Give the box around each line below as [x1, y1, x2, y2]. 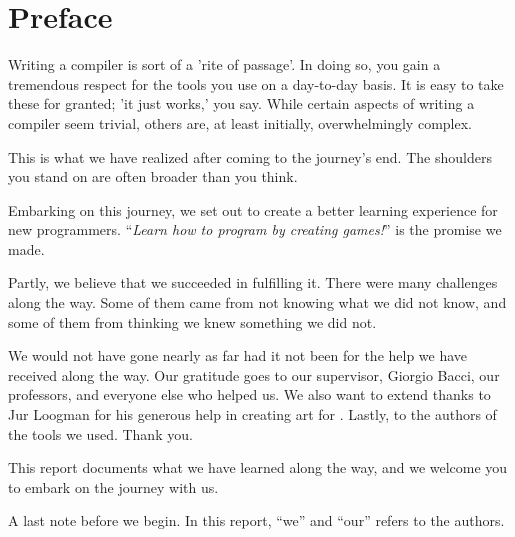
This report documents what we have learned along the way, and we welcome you [8, 457, 508, 478]
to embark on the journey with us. [8, 476, 219, 497]
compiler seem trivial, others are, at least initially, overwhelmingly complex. [8, 112, 472, 133]
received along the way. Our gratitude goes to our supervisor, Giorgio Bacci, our [8, 364, 500, 385]
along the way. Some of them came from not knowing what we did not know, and [8, 292, 507, 313]
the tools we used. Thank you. [8, 423, 193, 444]
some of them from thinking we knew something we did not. [8, 311, 377, 332]
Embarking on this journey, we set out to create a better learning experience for [8, 199, 498, 220]
